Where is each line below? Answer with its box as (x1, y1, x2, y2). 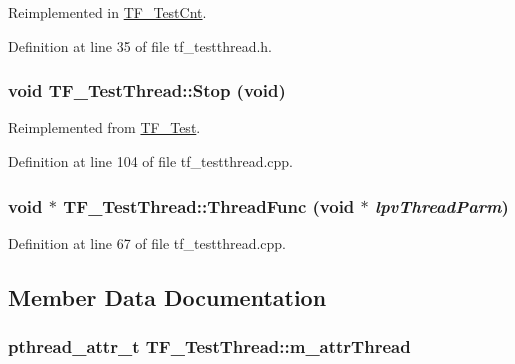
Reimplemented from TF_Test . (8, 117, 201, 138)
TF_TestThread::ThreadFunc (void (63, 193, 355, 218)
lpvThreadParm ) (375, 193, 509, 218)
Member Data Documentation (8, 281, 327, 312)
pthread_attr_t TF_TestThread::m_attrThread (8, 334, 411, 359)
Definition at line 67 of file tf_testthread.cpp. (8, 232, 287, 253)
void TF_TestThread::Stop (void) (8, 78, 286, 103)
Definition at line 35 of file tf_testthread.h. (8, 35, 273, 56)
